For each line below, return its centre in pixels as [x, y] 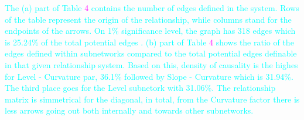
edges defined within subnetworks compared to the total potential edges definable [151, 53]
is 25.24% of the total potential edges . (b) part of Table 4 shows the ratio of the [149, 42]
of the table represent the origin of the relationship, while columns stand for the [148, 19]
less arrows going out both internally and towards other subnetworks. [129, 110]
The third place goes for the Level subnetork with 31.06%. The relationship [140, 88]
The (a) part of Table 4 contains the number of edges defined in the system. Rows [152, 8]
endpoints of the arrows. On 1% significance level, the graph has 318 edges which [150, 31]
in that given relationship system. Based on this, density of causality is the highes [151, 64]
